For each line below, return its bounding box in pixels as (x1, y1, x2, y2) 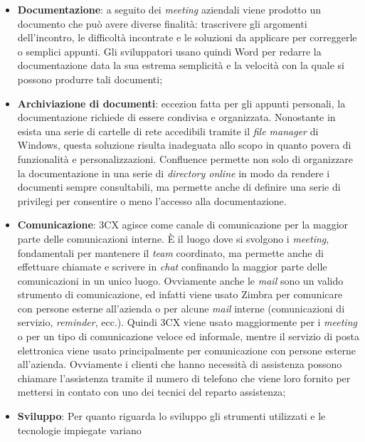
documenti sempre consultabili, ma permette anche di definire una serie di (17, 179, 341, 194)
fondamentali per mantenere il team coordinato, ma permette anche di (17, 245, 324, 260)
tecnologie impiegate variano (17, 422, 142, 437)
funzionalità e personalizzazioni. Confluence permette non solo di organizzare (17, 151, 354, 166)
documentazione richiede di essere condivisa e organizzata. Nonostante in (17, 110, 336, 125)
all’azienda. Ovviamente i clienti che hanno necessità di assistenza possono (17, 357, 342, 372)
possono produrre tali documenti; (17, 71, 163, 86)
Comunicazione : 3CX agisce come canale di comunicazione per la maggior (17, 217, 349, 232)
